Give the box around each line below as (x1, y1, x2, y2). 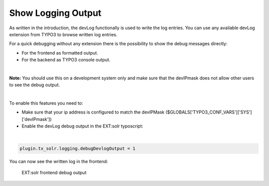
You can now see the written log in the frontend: (9, 158, 108, 164)
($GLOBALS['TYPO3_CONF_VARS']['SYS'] (165, 109, 252, 115)
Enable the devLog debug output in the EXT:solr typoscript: (21, 123, 143, 129)
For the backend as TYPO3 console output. (21, 57, 111, 63)
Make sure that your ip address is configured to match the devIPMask (21, 109, 165, 115)
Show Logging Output (9, 7, 102, 18)
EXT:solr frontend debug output (21, 169, 87, 176)
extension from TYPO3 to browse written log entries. (9, 31, 118, 37)
